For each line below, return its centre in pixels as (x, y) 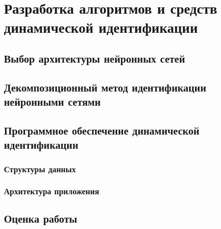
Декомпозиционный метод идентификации (105, 87)
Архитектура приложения (52, 191)
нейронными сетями (52, 102)
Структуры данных (40, 169)
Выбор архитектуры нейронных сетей (95, 58)
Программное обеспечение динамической (102, 130)
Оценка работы (41, 218)
